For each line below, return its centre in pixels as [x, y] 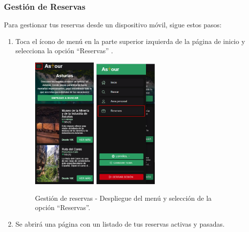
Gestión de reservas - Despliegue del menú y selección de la [123, 198]
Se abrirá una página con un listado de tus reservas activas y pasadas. [120, 223]
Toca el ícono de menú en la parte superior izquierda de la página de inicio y [130, 41]
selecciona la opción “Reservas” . [64, 51]
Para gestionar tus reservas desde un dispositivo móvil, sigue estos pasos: [113, 25]
